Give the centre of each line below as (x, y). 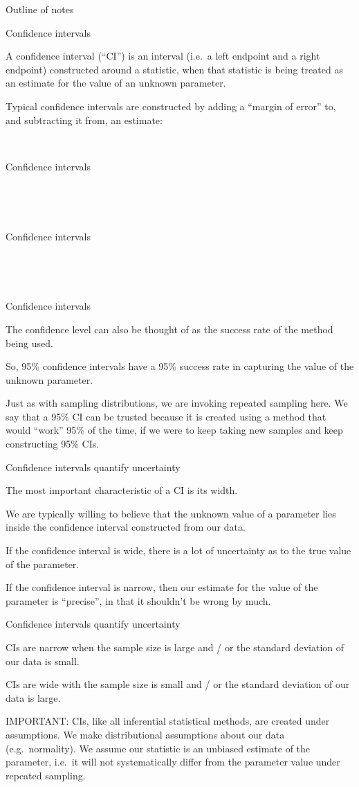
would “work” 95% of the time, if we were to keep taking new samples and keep (174, 430)
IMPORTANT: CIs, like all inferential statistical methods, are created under (168, 721)
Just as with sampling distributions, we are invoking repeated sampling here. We (177, 403)
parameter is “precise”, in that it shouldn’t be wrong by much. (138, 600)
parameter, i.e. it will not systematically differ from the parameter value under (173, 762)
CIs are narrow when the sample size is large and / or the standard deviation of (175, 647)
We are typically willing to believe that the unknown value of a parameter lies (171, 513)
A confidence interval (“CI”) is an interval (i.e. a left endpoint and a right (163, 56)
